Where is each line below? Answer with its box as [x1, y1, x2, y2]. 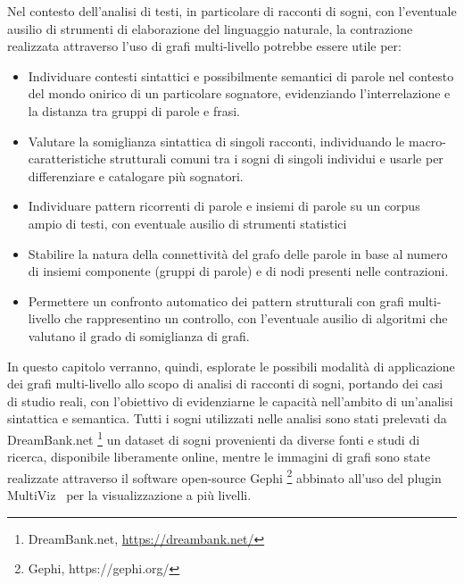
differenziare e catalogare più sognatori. [28, 166, 244, 185]
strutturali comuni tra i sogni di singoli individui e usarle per [110, 149, 443, 168]
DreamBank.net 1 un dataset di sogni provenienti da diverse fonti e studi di [7, 427, 420, 448]
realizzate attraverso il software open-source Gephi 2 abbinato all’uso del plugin [7, 465, 442, 487]
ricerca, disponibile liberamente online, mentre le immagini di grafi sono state [7, 447, 431, 466]
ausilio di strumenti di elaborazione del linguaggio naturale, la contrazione [7, 19, 413, 38]
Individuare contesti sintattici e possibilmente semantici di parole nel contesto [28, 66, 454, 85]
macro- [408, 131, 447, 150]
